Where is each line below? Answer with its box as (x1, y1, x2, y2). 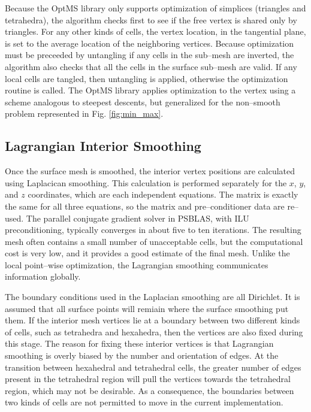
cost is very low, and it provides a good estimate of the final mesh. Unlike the (5, 247, 290, 259)
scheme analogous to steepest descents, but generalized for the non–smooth (5, 95, 280, 108)
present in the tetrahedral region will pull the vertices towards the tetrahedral (5, 372, 291, 385)
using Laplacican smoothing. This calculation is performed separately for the (5, 176, 287, 189)
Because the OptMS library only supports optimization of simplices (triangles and (5, 2, 306, 14)
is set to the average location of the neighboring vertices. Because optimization (5, 37, 294, 49)
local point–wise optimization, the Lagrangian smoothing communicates (5, 258, 268, 271)
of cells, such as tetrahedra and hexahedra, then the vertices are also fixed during (5, 325, 303, 338)
